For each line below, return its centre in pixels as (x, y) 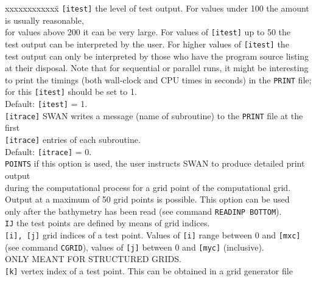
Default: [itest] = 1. (46, 104)
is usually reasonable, (44, 20)
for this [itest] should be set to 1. (71, 92)
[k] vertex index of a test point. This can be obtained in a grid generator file (149, 270)
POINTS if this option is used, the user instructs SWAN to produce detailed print (155, 163)
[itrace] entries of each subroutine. (73, 139)
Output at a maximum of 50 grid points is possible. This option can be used (147, 199)
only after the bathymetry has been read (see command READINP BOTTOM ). (143, 211)
